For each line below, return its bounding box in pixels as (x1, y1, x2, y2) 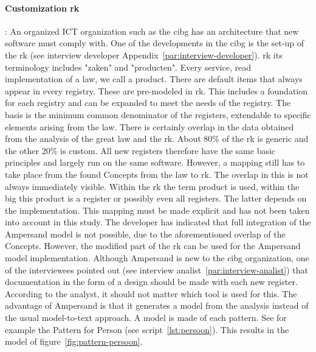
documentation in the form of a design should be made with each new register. (5, 275, 298, 288)
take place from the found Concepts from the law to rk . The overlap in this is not (5, 167, 309, 180)
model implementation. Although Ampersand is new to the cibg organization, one (5, 252, 309, 264)
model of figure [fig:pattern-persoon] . (5, 335, 143, 348)
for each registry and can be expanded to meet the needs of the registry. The (5, 96, 291, 109)
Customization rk (5, 1, 80, 14)
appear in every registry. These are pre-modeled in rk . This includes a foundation (5, 84, 308, 97)
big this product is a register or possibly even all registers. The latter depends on (5, 192, 307, 205)
